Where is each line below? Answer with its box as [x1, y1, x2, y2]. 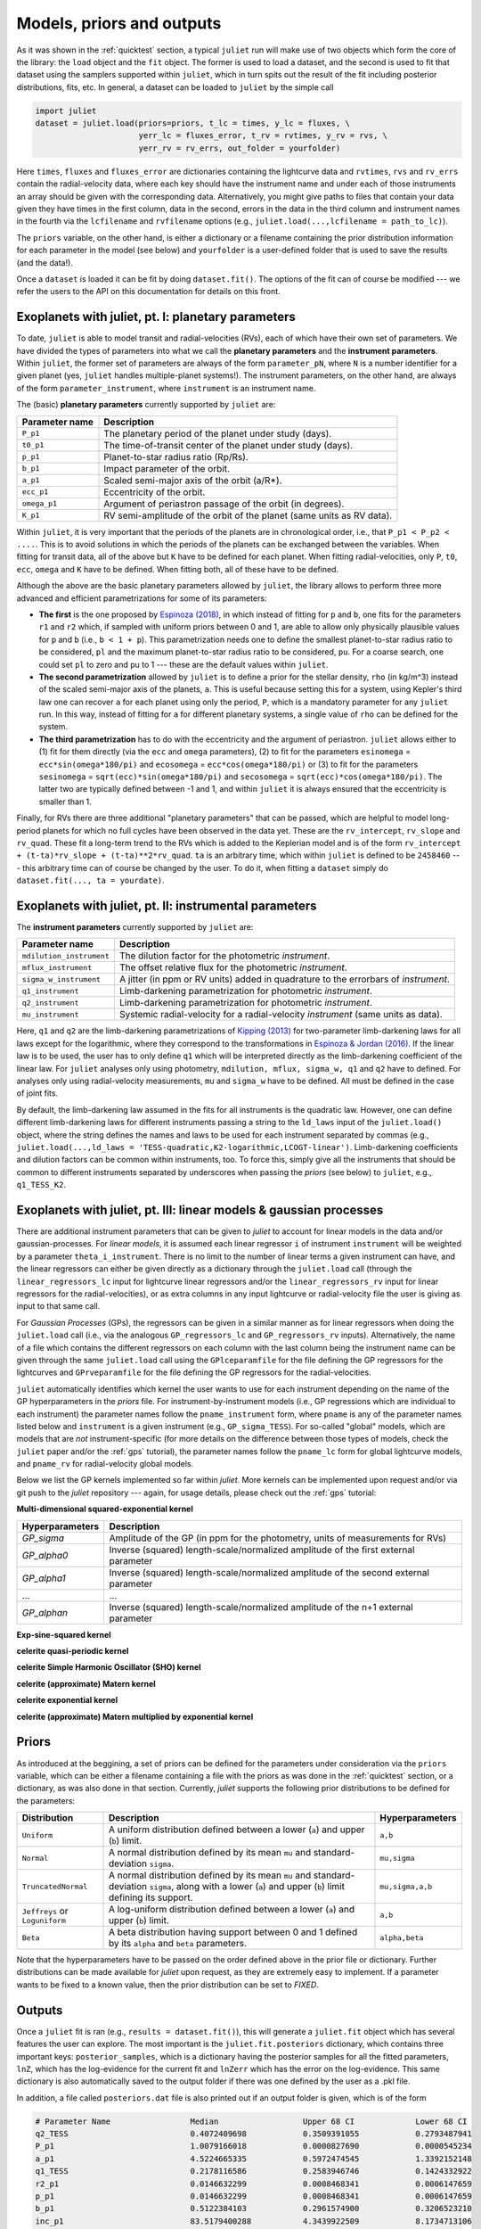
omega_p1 [21, 499, 58, 508]
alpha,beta [379, 1933, 424, 1943]
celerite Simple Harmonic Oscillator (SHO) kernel [16, 1662, 201, 1673]
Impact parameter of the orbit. [103, 462, 231, 474]
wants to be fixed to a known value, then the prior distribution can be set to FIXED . [16, 1979, 320, 1990]
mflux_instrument [21, 963, 93, 972]
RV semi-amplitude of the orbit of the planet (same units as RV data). [103, 509, 393, 522]
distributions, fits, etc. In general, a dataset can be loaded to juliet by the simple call [16, 81, 334, 93]
